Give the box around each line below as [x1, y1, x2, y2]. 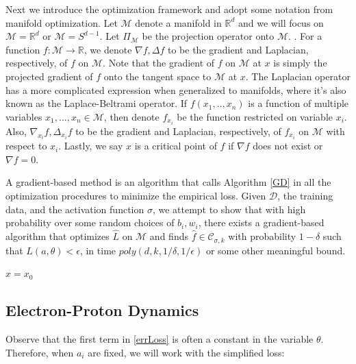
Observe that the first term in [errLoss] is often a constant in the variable [5, 331, 314, 345]
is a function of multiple [248, 96, 349, 110]
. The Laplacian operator [245, 69, 351, 83]
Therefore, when [5, 345, 74, 359]
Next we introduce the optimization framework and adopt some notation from [5, 2, 333, 16]
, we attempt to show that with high [152, 202, 306, 216]
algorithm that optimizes [5, 229, 110, 243]
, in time [79, 243, 116, 257]
